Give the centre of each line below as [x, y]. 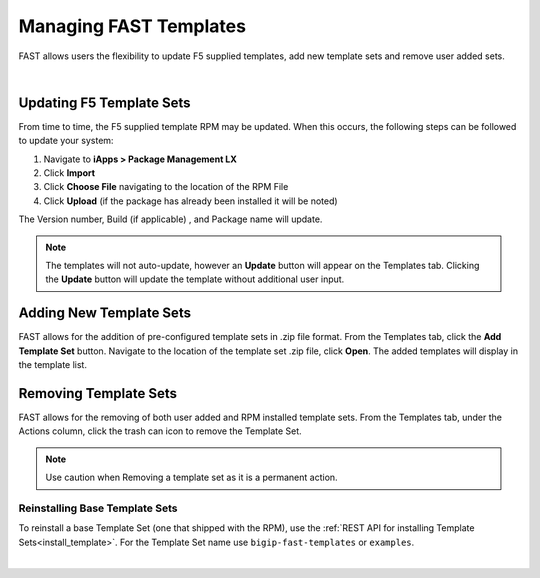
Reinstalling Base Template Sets [98, 508]
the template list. [52, 365]
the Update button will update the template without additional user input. [195, 279]
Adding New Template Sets [105, 313]
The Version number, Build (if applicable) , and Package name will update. [170, 219]
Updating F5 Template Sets [104, 102]
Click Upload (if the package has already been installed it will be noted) [191, 201]
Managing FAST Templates [132, 26]
